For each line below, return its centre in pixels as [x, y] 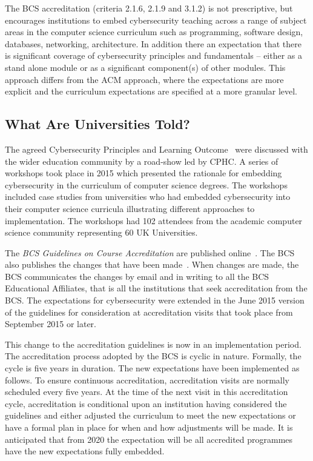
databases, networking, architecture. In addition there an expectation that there [153, 43]
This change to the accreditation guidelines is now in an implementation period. [153, 344]
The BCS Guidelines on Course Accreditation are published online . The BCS [150, 252]
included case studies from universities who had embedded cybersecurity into [148, 197]
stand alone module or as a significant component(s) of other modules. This [145, 67]
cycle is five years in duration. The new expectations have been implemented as [152, 368]
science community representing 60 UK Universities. [101, 232]
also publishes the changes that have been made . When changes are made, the [152, 264]
